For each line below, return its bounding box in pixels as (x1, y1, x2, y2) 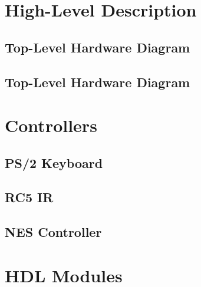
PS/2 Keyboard (5, 153, 103, 171)
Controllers (5, 113, 97, 137)
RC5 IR (5, 188, 54, 206)
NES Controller (5, 223, 102, 241)
